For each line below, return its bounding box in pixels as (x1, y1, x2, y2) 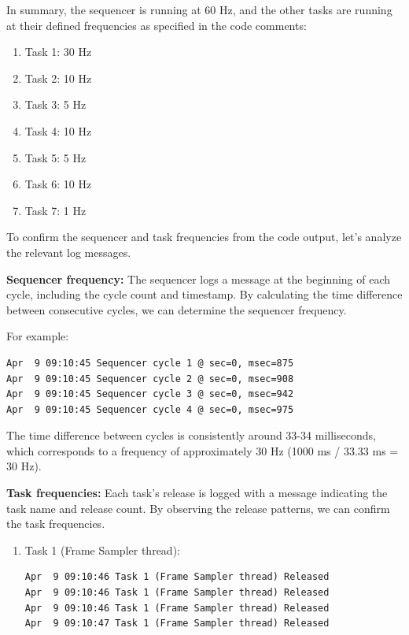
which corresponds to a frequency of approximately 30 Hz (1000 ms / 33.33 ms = (6, 442, 399, 459)
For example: (6, 328, 69, 344)
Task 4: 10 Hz (24, 122, 92, 139)
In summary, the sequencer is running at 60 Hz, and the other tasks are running (6, 2, 392, 17)
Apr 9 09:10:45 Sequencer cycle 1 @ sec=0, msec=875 (6, 357, 294, 369)
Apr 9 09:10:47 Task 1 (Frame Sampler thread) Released (24, 618, 330, 629)
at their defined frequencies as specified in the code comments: (6, 17, 307, 33)
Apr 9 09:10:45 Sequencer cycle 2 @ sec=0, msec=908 (6, 373, 294, 384)
